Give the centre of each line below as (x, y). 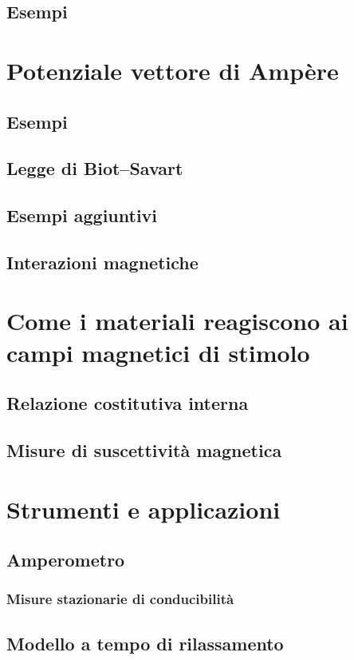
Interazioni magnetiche (102, 262)
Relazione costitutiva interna (128, 403)
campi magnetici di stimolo (158, 352)
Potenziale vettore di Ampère (173, 70)
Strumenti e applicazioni (144, 509)
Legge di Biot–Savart (95, 168)
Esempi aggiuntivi (82, 215)
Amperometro (66, 560)
